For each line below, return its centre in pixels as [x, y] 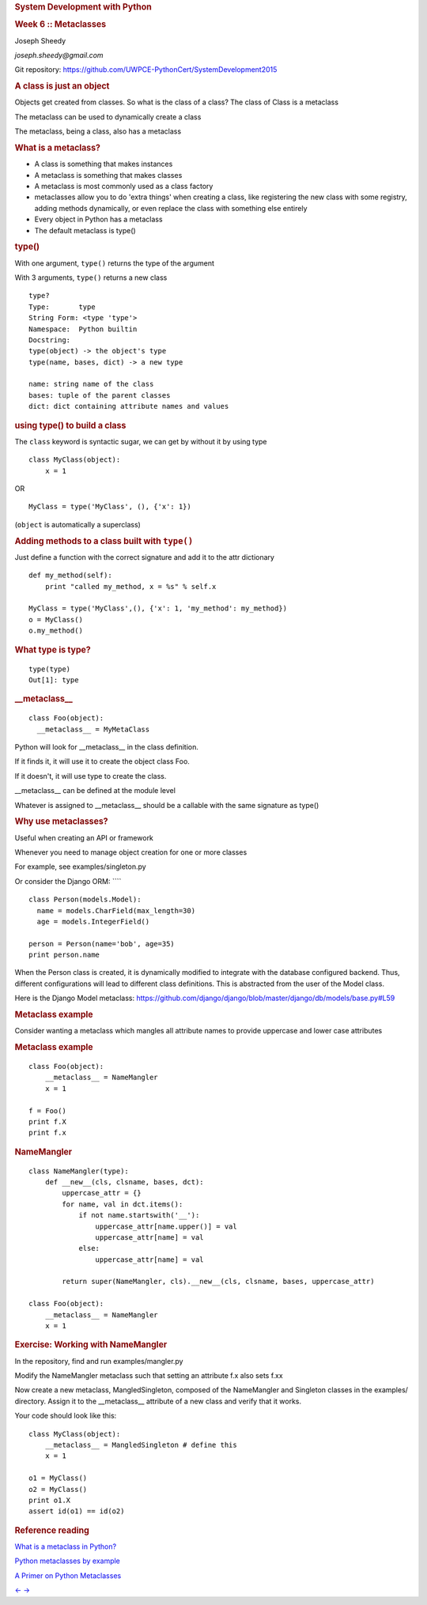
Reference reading [52, 1530]
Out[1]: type [54, 680]
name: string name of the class [91, 384]
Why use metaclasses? [61, 821]
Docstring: [50, 340]
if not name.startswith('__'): [139, 1215]
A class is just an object [62, 86]
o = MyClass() [56, 619]
